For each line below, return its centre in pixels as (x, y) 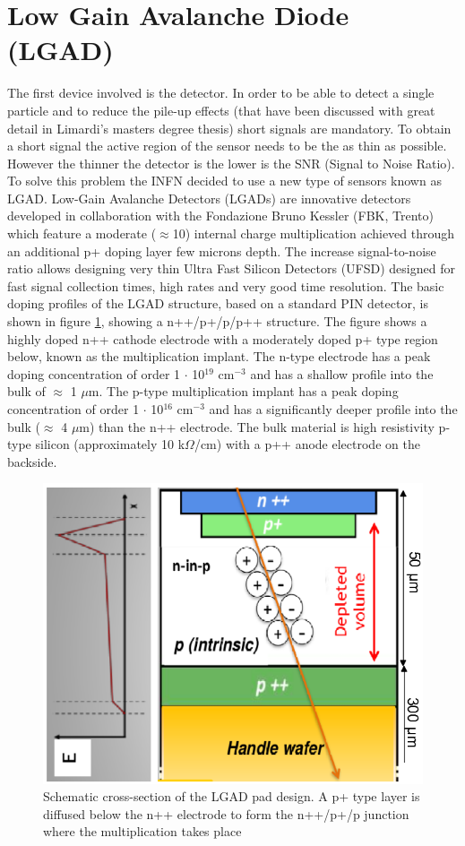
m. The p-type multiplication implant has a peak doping (243, 391)
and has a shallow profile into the (342, 373)
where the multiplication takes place (142, 831)
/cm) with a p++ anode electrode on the (307, 444)
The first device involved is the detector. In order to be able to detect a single (221, 93)
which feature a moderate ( (82, 233)
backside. (32, 461)
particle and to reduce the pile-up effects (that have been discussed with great (221, 110)
